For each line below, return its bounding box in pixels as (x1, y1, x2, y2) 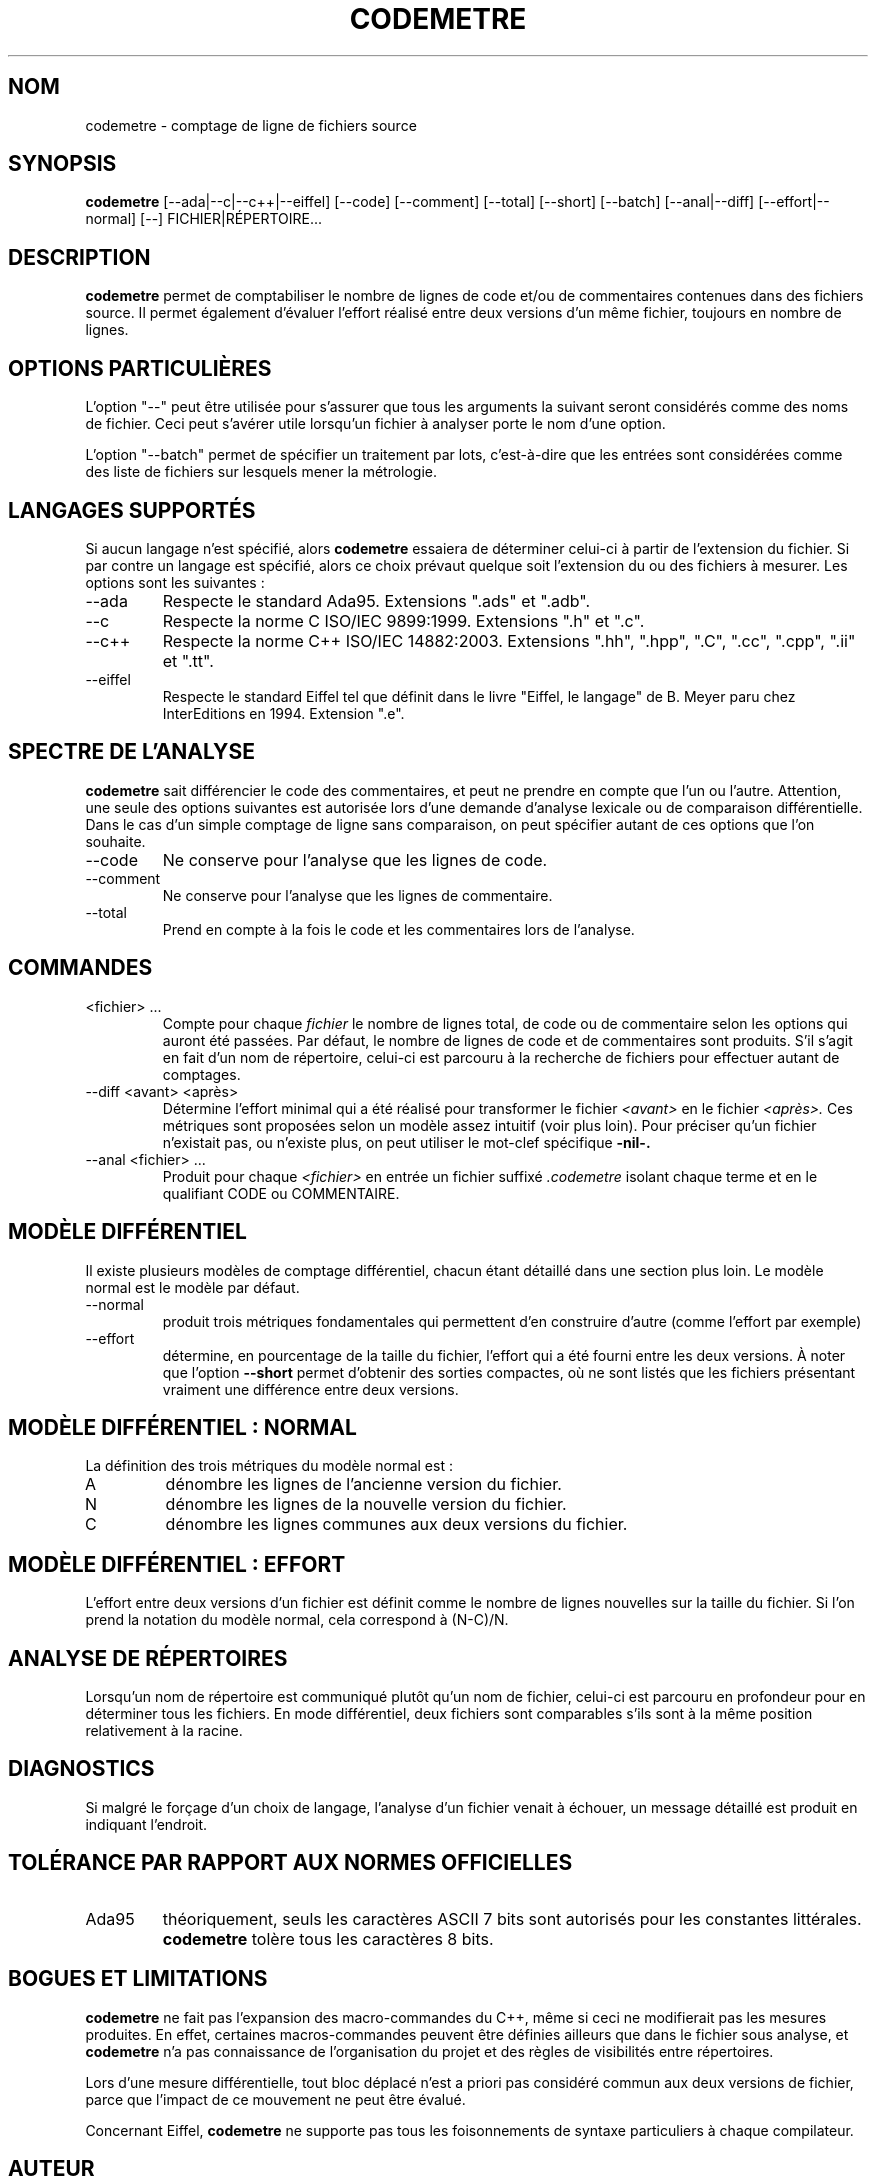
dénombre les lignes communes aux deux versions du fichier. (165, 1514, 628, 1535)
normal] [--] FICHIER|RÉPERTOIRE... (85, 210, 323, 228)
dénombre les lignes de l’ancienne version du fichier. (165, 1474, 562, 1495)
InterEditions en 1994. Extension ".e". (162, 704, 405, 722)
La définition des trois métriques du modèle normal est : (85, 1457, 453, 1475)
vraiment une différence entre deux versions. (162, 1380, 459, 1398)
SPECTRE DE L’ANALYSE (8, 739, 255, 765)
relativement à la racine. (85, 1722, 243, 1740)
